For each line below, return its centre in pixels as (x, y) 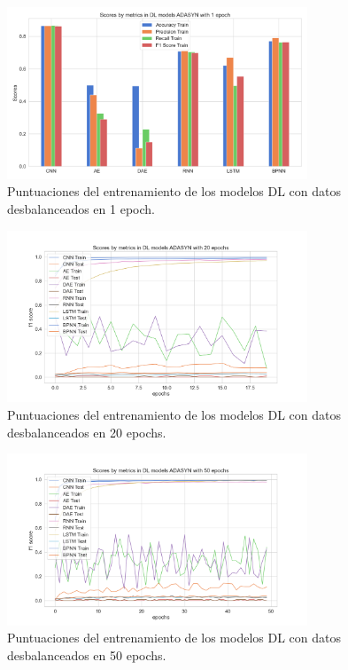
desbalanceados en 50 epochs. (87, 655)
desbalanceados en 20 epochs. (87, 432)
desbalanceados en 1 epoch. (81, 208)
